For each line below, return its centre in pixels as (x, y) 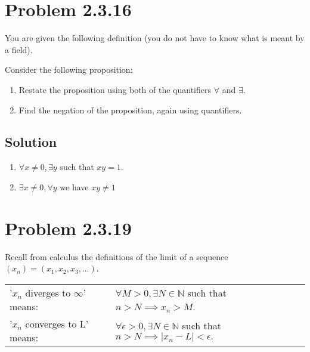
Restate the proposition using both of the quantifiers (115, 89)
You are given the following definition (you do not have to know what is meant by (155, 38)
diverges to (48, 292)
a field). (19, 49)
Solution (31, 142)
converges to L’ (57, 323)
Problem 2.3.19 (68, 228)
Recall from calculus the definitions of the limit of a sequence (117, 256)
